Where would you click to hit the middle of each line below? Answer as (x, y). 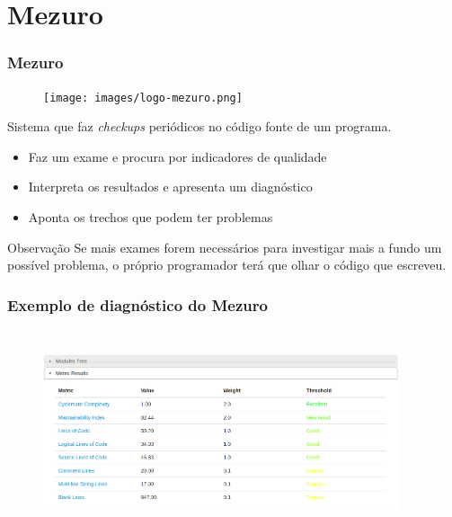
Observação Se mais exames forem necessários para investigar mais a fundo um (225, 247)
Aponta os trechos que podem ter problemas (151, 217)
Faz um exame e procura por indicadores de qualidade (177, 156)
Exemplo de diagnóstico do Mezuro (137, 304)
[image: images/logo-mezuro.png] (143, 98)
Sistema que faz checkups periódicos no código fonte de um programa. (199, 126)
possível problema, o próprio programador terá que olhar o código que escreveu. (227, 265)
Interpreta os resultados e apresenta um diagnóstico (170, 187)
